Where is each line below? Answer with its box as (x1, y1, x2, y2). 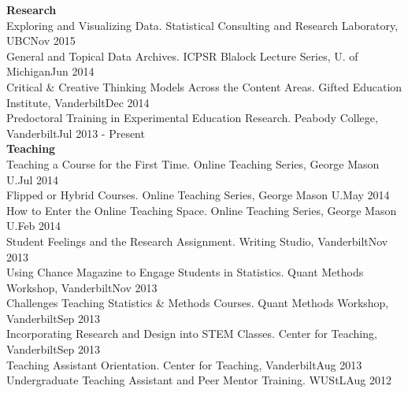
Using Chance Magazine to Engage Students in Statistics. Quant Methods (6, 264, 364, 280)
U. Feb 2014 (6, 217, 61, 234)
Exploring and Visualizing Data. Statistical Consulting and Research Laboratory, (6, 17, 399, 33)
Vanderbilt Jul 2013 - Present (6, 124, 145, 141)
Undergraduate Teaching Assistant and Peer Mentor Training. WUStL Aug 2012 (6, 372, 391, 388)
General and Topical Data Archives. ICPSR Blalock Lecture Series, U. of (6, 47, 358, 64)
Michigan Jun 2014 (6, 63, 95, 80)
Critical (6, 78, 43, 95)
